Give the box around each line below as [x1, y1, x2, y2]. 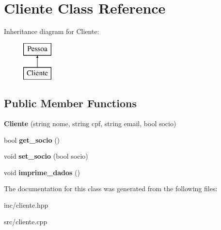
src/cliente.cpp [4, 216, 47, 226]
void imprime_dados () [4, 167, 80, 177]
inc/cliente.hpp [4, 200, 48, 210]
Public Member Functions [4, 96, 137, 111]
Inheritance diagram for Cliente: [4, 26, 99, 36]
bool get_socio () [4, 134, 60, 145]
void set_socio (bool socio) [4, 151, 88, 161]
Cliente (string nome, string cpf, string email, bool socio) [4, 118, 176, 129]
